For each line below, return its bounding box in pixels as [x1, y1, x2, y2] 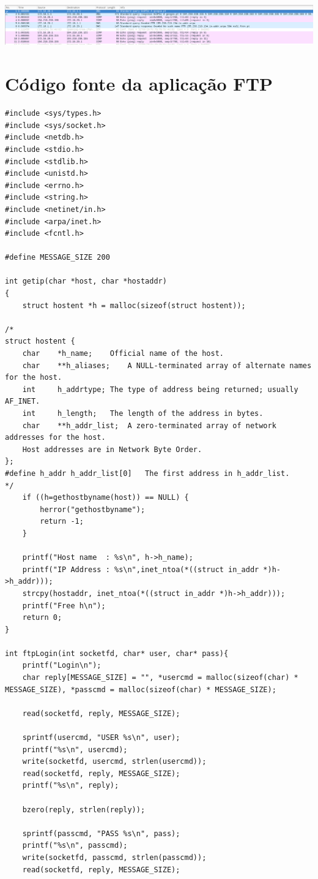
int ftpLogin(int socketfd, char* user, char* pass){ [5, 649, 229, 658]
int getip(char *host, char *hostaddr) [5, 277, 167, 286]
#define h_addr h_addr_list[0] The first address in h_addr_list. [5, 469, 290, 478]
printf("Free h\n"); [22, 601, 106, 610]
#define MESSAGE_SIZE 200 [5, 253, 110, 262]
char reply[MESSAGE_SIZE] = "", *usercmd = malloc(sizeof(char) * [22, 673, 298, 682]
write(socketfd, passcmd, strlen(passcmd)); [22, 853, 207, 862]
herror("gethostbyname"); [40, 505, 146, 514]
